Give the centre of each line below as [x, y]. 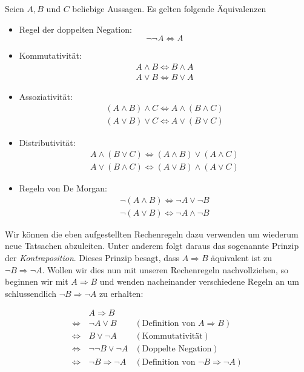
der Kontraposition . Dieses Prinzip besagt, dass [92, 257]
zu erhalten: [121, 293]
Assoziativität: [46, 96]
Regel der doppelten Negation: [75, 29]
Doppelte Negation [177, 349]
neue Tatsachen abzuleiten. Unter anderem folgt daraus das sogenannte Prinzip [152, 246]
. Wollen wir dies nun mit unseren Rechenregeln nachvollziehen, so [165, 269]
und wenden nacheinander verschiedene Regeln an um [199, 281]
